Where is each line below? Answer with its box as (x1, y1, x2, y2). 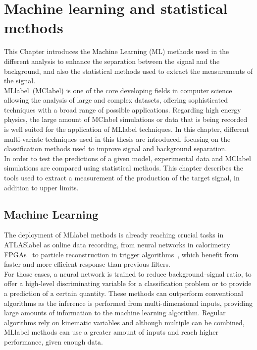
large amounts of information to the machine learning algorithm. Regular (4, 307, 226, 318)
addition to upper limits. (4, 182, 79, 192)
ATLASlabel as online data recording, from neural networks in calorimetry (4, 239, 230, 250)
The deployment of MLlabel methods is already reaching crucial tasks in (4, 230, 224, 240)
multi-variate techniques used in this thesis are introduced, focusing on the (4, 133, 231, 144)
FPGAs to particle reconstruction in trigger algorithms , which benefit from (4, 249, 239, 259)
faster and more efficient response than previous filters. (4, 259, 170, 269)
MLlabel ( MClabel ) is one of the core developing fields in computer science (4, 85, 232, 95)
